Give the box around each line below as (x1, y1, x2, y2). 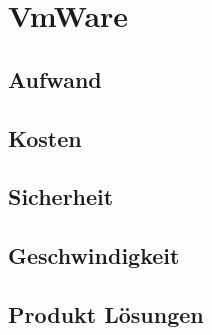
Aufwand (8, 63, 102, 94)
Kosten (8, 122, 82, 153)
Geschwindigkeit (8, 240, 180, 271)
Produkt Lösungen (8, 298, 204, 329)
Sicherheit (8, 181, 114, 212)
